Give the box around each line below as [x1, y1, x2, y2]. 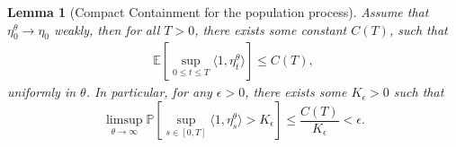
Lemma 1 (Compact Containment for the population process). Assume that [7, 3, 429, 21]
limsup [105, 114, 143, 127]
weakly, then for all [54, 20, 160, 39]
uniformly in [7, 82, 76, 101]
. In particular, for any [85, 82, 212, 101]
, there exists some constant [194, 20, 347, 39]
